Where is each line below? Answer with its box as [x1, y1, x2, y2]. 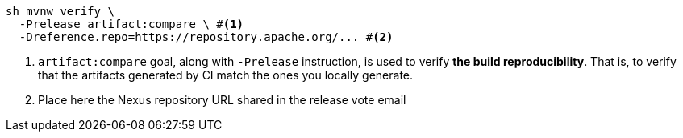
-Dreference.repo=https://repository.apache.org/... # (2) [19, 30, 394, 43]
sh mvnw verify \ [6, 5, 115, 18]
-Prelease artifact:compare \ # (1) [19, 18, 244, 30]
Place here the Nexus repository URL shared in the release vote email [38, 93, 406, 107]
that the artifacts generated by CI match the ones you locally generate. [38, 68, 414, 82]
